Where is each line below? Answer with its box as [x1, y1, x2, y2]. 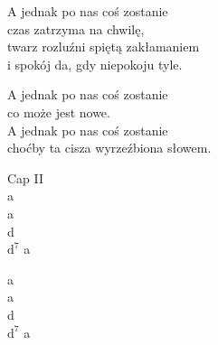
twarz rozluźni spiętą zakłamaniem [7, 37, 200, 56]
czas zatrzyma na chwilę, [7, 19, 145, 38]
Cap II [7, 168, 44, 187]
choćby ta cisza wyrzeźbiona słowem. [7, 138, 212, 157]
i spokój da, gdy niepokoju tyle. [7, 54, 183, 73]
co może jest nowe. [7, 102, 110, 121]
